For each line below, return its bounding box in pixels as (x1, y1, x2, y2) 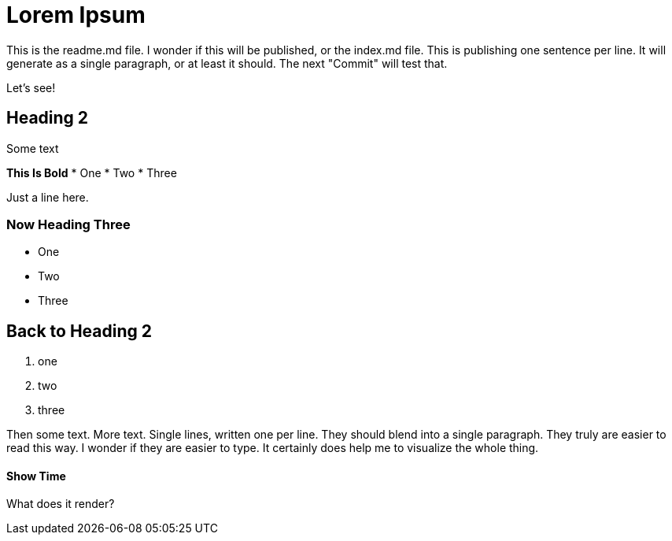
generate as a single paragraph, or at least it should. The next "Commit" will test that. (6, 56, 448, 70)
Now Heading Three (6, 216, 131, 232)
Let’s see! (6, 80, 56, 94)
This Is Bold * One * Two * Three (6, 165, 177, 180)
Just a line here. (6, 190, 89, 204)
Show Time (6, 469, 66, 483)
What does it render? (6, 497, 115, 511)
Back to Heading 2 (6, 321, 153, 341)
